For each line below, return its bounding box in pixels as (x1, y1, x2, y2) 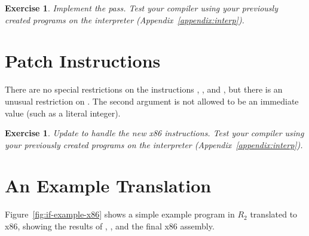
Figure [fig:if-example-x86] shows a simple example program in (5, 208, 235, 220)
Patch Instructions (5, 48, 161, 73)
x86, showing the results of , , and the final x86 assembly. (5, 220, 215, 232)
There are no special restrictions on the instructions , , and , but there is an (5, 83, 283, 96)
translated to (250, 208, 298, 220)
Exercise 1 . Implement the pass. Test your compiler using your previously (5, 2, 278, 14)
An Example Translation (5, 173, 212, 198)
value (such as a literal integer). (5, 106, 121, 119)
